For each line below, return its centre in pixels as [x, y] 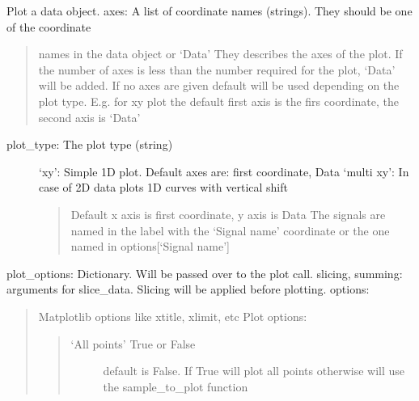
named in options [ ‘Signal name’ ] [150, 246]
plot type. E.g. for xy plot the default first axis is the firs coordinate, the [218, 101]
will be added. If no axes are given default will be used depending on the [219, 85]
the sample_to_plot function [176, 386]
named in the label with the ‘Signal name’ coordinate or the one [230, 230]
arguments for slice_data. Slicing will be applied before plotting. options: [188, 289]
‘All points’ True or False [133, 343]
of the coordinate [49, 26]
